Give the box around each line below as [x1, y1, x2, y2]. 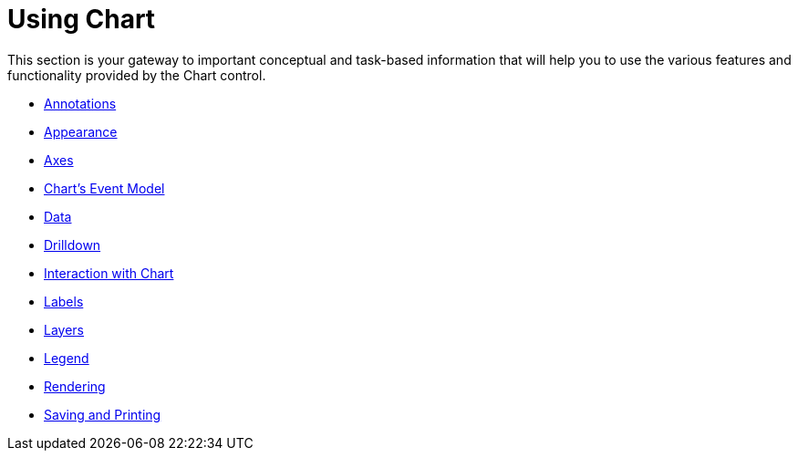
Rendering [44, 378, 106, 394]
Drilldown [44, 236, 101, 253]
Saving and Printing [44, 406, 161, 422]
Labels [44, 293, 84, 309]
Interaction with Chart [44, 265, 174, 281]
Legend [44, 349, 89, 366]
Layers [44, 321, 84, 338]
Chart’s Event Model [44, 180, 165, 196]
